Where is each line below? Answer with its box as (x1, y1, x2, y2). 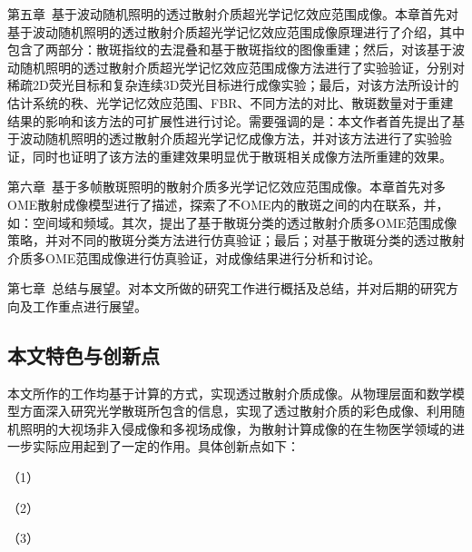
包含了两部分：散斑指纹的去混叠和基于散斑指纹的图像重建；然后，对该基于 (7, 40, 452, 59)
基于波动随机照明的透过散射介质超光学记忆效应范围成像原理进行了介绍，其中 (7, 22, 465, 41)
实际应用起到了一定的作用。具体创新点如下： (32, 437, 300, 456)
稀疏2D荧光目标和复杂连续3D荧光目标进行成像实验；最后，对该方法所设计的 (7, 75, 459, 94)
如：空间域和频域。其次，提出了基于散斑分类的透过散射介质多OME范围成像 (7, 212, 457, 232)
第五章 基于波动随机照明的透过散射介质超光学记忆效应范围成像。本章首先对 (7, 5, 458, 23)
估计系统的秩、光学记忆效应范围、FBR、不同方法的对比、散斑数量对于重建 (7, 93, 454, 112)
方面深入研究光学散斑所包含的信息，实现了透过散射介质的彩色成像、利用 (19, 401, 452, 420)
